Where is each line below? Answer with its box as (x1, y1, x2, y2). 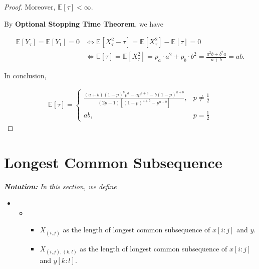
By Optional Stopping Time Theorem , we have (4, 18, 163, 29)
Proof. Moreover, (4, 2, 56, 12)
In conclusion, (4, 70, 47, 81)
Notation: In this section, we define (4, 181, 117, 191)
